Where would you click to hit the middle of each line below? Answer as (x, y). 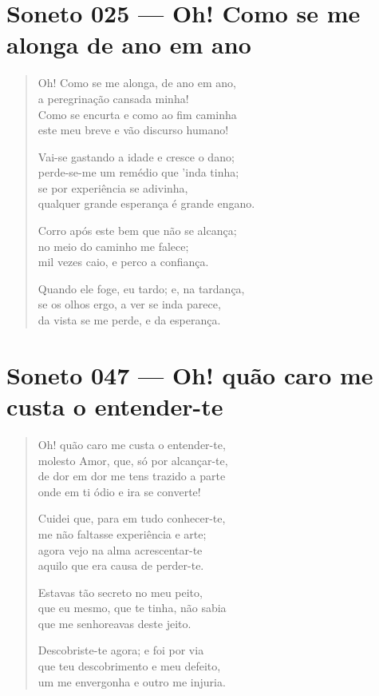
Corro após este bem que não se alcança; (137, 231)
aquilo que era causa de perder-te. (121, 565)
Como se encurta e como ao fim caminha (137, 114)
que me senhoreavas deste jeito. (114, 623)
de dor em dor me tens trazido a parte (132, 476)
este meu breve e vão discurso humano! (133, 130)
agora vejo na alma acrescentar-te (120, 549)
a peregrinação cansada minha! (113, 98)
